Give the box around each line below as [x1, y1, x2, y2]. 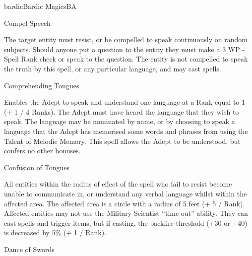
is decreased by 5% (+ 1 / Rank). [4, 227, 107, 238]
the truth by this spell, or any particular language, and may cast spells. [4, 63, 221, 73]
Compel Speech [4, 17, 51, 28]
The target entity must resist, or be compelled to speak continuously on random [4, 34, 248, 45]
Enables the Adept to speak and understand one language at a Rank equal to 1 [4, 97, 246, 107]
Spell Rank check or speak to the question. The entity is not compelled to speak [4, 54, 248, 64]
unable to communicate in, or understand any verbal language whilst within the [4, 188, 247, 198]
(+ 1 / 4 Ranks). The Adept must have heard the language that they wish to [4, 106, 239, 117]
